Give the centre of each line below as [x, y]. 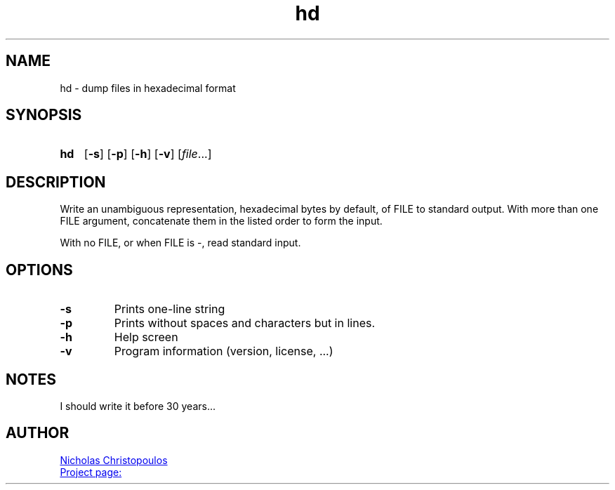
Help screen [146, 337]
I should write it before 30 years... [138, 406]
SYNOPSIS [44, 115]
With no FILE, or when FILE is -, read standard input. [180, 243]
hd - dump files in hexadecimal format [148, 88]
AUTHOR [38, 433]
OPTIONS [39, 270]
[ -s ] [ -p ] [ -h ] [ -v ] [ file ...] [148, 154]
